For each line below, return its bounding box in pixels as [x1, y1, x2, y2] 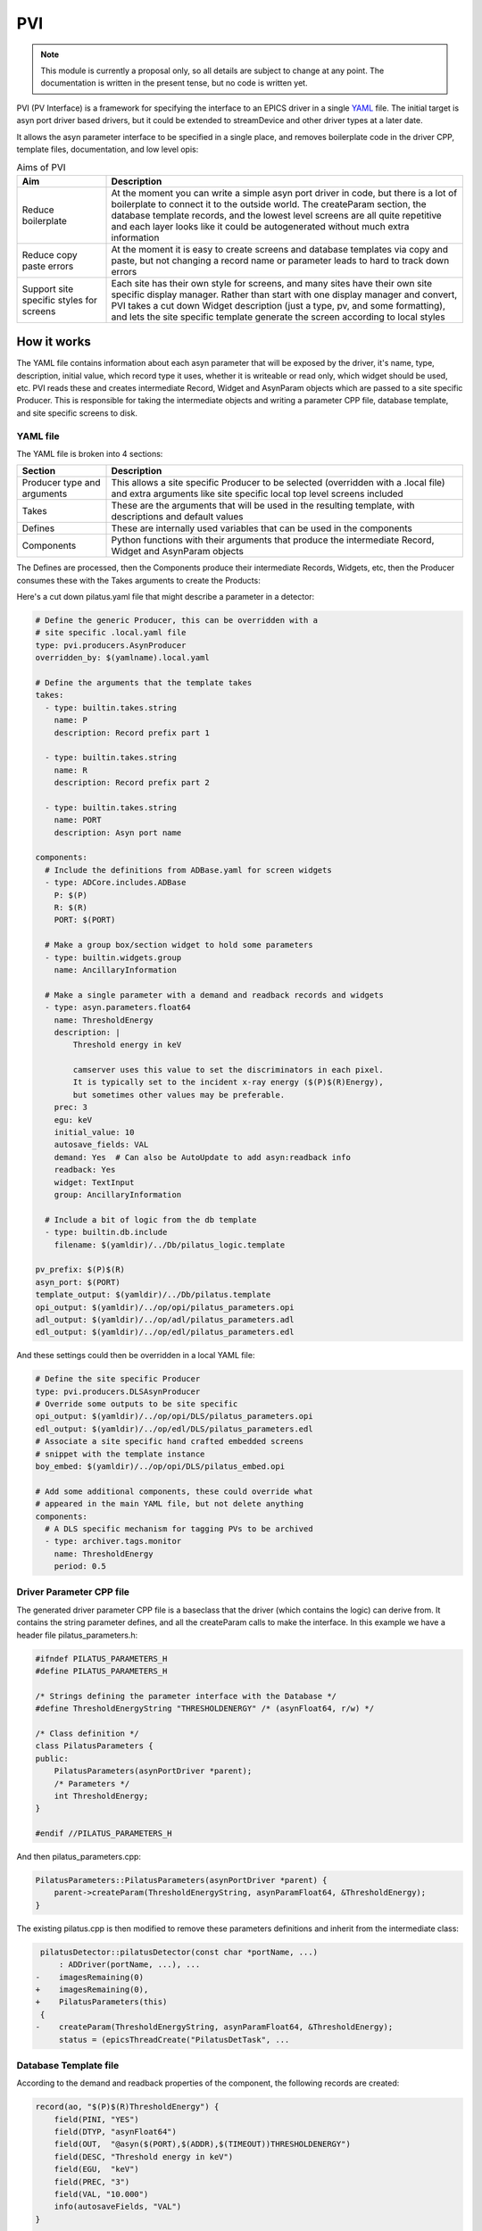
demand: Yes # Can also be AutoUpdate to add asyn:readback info [54, 1152, 352, 1162]
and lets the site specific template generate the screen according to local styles [111, 311, 445, 323]
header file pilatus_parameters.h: [16, 1630, 138, 1640]
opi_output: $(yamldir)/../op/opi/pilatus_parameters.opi [35, 1302, 295, 1312]
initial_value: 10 [54, 1127, 135, 1138]
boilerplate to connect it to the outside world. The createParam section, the [111, 197, 428, 210]
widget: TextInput [54, 1177, 135, 1187]
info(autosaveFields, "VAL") [54, 2202, 182, 2212]
